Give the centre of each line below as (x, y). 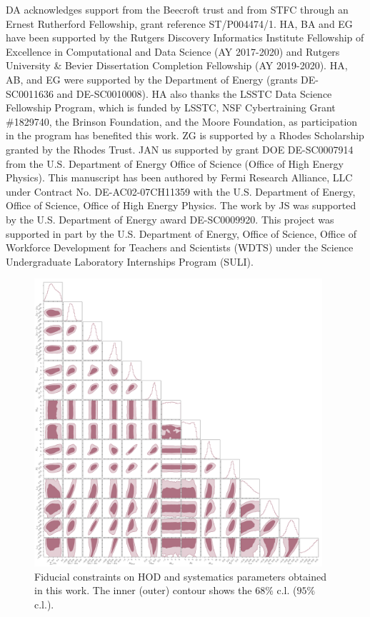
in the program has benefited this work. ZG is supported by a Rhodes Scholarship (185, 135)
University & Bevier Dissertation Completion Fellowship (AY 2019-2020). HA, (177, 65)
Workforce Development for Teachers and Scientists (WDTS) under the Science (180, 247)
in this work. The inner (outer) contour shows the (143, 590)
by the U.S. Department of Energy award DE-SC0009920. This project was (170, 219)
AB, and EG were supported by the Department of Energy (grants (152, 79)
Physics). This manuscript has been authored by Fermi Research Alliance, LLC (179, 177)
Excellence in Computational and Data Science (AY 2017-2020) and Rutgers (173, 51)
